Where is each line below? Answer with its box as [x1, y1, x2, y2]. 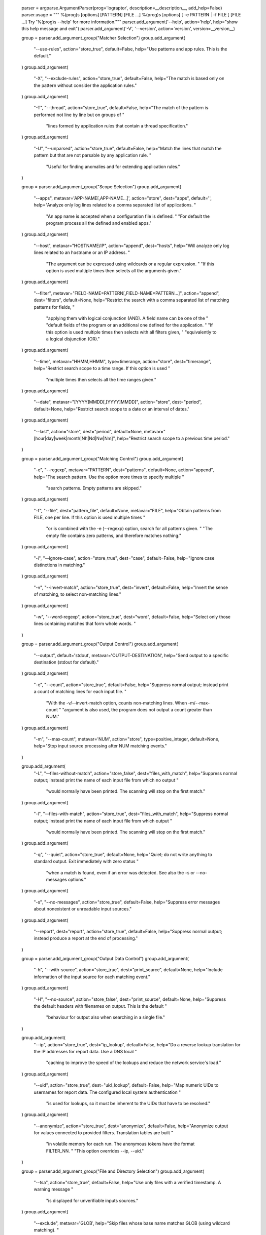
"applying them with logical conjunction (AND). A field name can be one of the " [46, 315, 209, 321]
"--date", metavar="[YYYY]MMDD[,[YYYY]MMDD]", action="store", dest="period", [33, 399, 202, 405]
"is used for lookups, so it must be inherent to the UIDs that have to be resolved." [46, 1100, 210, 1106]
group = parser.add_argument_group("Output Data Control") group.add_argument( [21, 956, 189, 962]
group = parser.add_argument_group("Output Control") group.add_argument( [21, 641, 178, 647]
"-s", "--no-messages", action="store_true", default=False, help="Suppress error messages [33, 899, 220, 905]
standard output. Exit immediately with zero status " [33, 859, 139, 864]
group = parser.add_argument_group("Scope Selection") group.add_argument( [21, 184, 182, 190]
